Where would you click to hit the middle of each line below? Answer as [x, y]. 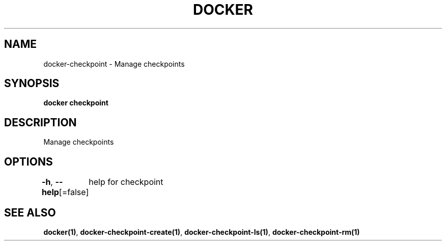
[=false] [74, 192]
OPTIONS [29, 161]
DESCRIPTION [40, 122]
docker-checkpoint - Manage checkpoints [114, 64]
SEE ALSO [30, 212]
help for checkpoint [126, 182]
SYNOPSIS [32, 84]
